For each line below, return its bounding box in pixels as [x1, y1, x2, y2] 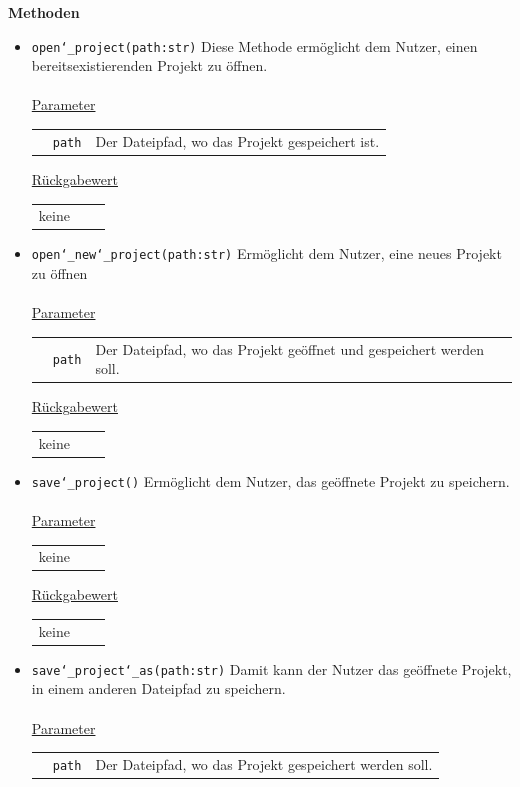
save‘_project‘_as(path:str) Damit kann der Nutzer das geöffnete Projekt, [31, 658, 512, 679]
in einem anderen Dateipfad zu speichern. [31, 678, 286, 699]
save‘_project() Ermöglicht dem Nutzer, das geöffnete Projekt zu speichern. [31, 470, 510, 491]
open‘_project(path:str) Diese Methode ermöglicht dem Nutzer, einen [31, 35, 478, 56]
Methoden [8, 2, 80, 22]
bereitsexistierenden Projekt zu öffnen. [31, 55, 268, 76]
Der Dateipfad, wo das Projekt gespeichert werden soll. [95, 754, 433, 775]
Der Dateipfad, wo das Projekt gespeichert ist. [95, 130, 380, 151]
